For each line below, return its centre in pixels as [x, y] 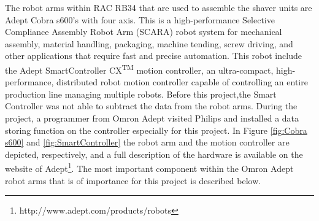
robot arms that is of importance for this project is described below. [133, 180]
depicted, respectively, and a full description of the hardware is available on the [154, 154]
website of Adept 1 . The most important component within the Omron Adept [149, 168]
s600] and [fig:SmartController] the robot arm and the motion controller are [147, 142]
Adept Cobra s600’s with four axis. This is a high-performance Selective [140, 19]
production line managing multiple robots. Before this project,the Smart [141, 94]
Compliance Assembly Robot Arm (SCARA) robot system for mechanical [144, 32]
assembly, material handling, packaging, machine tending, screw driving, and [149, 43]
